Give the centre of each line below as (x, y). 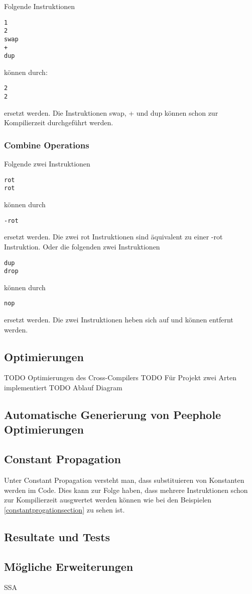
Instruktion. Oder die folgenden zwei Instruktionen (82, 246)
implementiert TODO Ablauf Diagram (63, 388)
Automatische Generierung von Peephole (112, 415)
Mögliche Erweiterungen (69, 566)
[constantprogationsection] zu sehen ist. (65, 509)
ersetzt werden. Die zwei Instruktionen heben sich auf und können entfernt (119, 320)
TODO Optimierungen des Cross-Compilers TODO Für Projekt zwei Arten (120, 377)
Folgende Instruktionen (40, 6)
